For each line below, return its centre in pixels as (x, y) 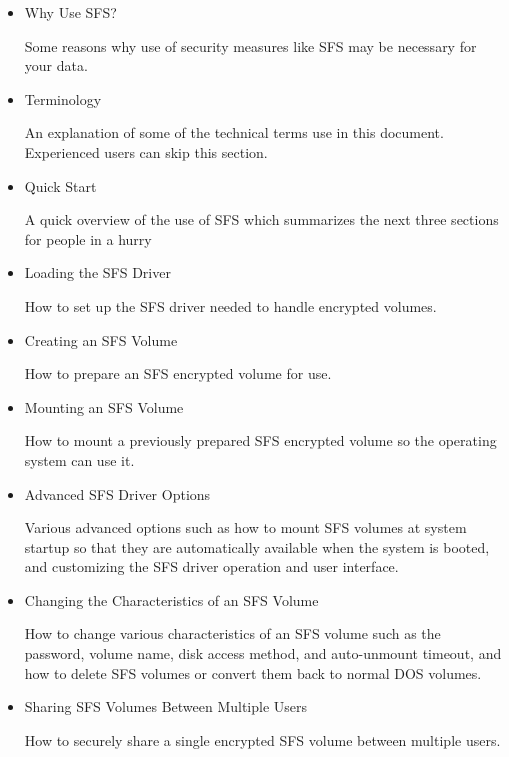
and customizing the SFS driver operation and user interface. (211, 566)
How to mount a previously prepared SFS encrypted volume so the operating (260, 440)
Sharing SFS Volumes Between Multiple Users (166, 706)
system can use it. (79, 459)
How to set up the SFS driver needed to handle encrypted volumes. (230, 305)
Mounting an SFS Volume (104, 406)
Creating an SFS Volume (101, 339)
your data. (56, 65)
